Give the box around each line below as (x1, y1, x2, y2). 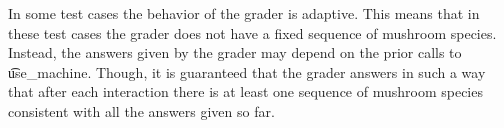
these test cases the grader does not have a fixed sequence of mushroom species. (8, 22, 497, 43)
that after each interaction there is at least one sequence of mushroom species (8, 81, 483, 102)
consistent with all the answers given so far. (8, 100, 275, 121)
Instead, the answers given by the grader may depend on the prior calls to (8, 42, 462, 63)
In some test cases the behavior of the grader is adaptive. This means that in (8, 3, 480, 23)
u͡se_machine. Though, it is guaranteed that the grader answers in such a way (8, 61, 486, 82)
